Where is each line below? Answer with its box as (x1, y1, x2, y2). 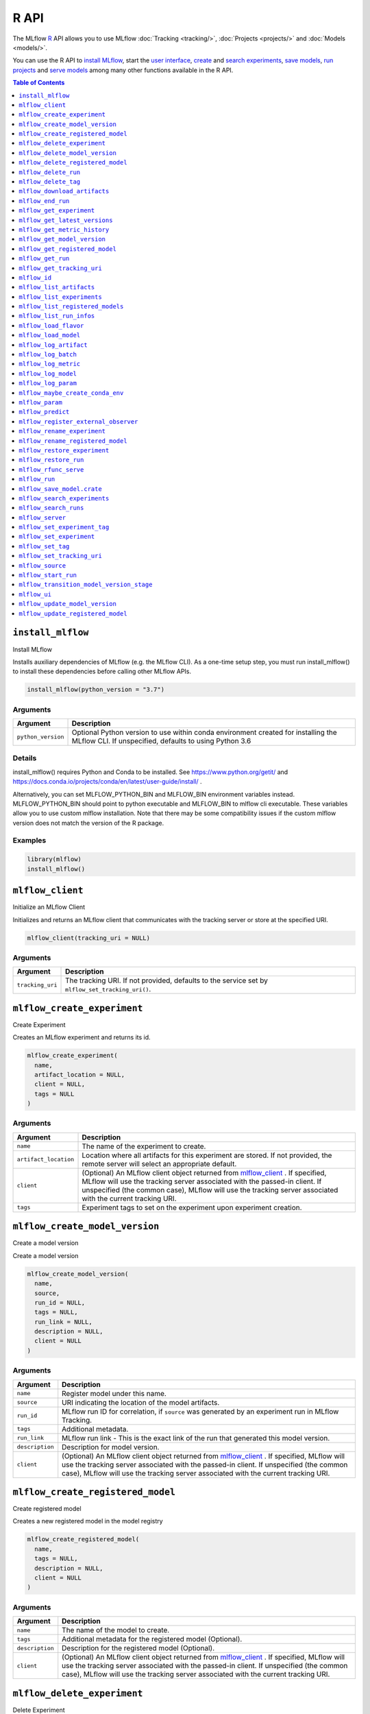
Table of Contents (12, 79, 65, 87)
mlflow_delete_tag (18, 178, 81, 186)
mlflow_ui (18, 590, 51, 598)
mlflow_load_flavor (18, 322, 84, 329)
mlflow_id (18, 274, 51, 281)
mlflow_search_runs (18, 504, 84, 512)
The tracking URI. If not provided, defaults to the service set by (65, 976, 269, 985)
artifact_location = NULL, (34, 1070, 125, 1078)
